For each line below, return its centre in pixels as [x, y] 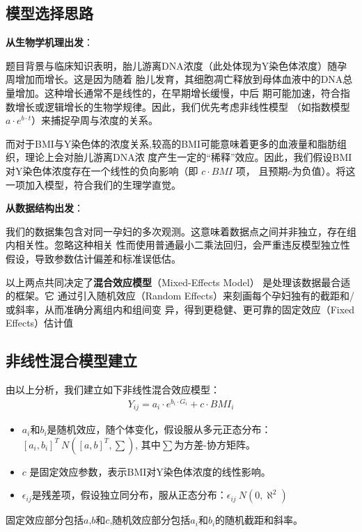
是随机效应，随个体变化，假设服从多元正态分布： [159, 429]
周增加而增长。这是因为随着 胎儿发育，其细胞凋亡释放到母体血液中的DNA [174, 79]
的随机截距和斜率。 [259, 520]
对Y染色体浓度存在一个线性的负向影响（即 [102, 170]
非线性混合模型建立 [71, 360]
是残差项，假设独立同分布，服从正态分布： [129, 495]
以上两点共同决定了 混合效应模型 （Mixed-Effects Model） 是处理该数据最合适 [178, 282]
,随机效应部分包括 [150, 520]
